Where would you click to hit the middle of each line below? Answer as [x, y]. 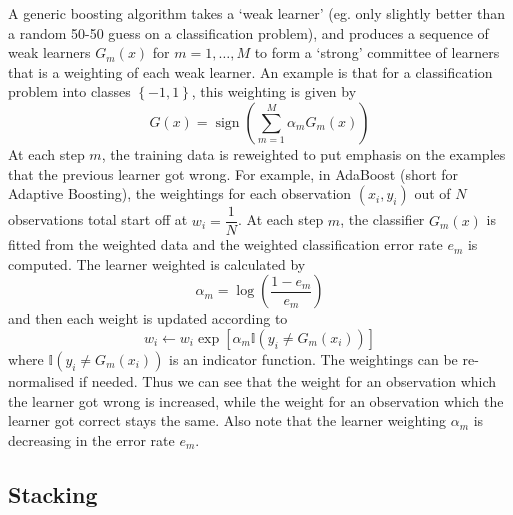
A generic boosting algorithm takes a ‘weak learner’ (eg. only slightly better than [257, 13]
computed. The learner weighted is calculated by [157, 263]
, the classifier [382, 219]
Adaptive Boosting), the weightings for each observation [180, 193]
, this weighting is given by [274, 91]
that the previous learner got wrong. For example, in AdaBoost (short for [233, 173]
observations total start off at [98, 219]
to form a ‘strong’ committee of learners [377, 52]
